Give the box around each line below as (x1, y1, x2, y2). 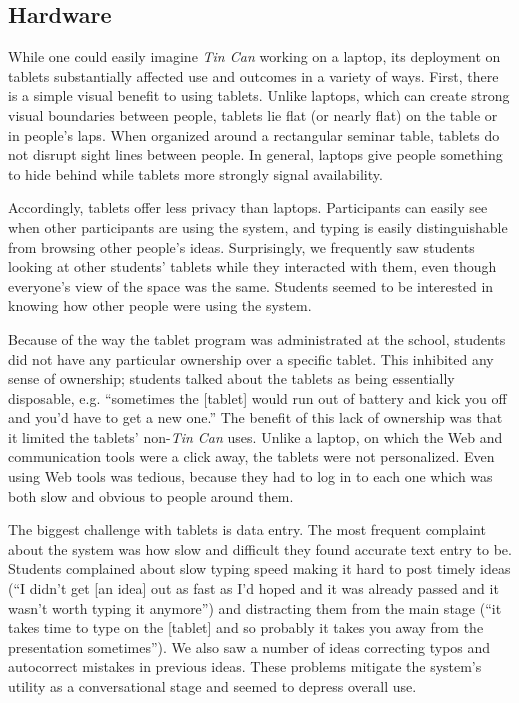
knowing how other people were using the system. (8, 295, 312, 316)
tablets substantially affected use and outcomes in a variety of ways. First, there (8, 65, 499, 86)
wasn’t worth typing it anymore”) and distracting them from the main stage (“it (8, 597, 502, 618)
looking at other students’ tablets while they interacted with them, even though (8, 256, 497, 277)
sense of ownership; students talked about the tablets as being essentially (8, 368, 455, 389)
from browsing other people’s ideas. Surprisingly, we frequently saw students (8, 236, 475, 257)
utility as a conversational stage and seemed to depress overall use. (8, 676, 417, 697)
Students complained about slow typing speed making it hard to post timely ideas (8, 558, 511, 579)
